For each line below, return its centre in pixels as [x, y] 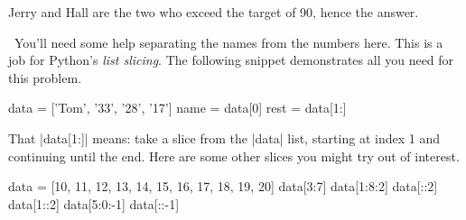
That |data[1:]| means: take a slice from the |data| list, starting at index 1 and [224, 137]
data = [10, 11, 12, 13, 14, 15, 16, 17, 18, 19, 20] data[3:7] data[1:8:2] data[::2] [223, 186]
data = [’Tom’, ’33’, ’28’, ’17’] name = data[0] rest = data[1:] [177, 108]
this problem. [45, 77]
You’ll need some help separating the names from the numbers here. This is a [228, 42]
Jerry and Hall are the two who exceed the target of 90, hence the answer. [214, 12]
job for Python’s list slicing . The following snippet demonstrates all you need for [231, 60]
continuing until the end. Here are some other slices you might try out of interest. [234, 156]
